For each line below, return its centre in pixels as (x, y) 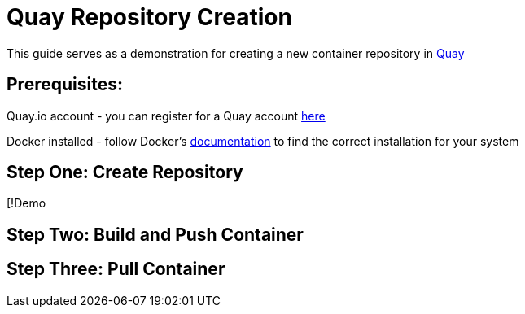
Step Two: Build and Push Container (155, 234)
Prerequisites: (65, 85)
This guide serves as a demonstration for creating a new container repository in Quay (236, 53)
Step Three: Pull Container (116, 269)
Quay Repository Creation (149, 17)
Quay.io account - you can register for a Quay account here (166, 116)
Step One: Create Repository (125, 172)
